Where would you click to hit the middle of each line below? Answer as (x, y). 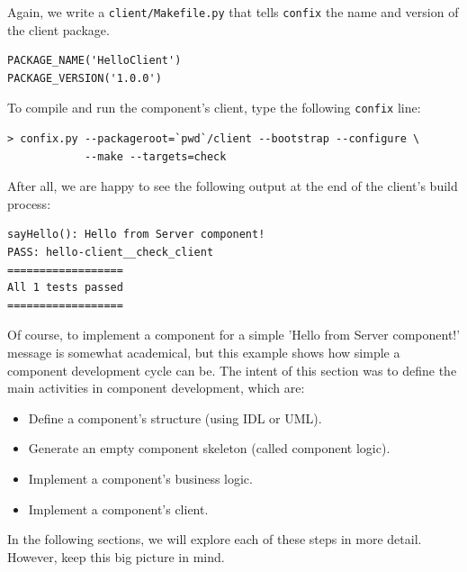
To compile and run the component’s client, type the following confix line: (214, 108)
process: (29, 203)
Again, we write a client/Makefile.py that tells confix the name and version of (233, 12)
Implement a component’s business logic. (140, 478)
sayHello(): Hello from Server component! (136, 235)
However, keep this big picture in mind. (116, 556)
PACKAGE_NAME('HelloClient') (94, 61)
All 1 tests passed (65, 288)
